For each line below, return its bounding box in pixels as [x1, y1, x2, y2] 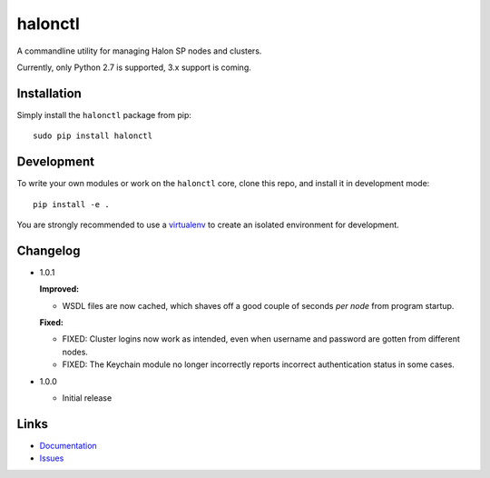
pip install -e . [33, 199, 110, 209]
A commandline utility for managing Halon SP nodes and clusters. [16, 45, 262, 56]
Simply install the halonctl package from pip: [16, 109, 192, 120]
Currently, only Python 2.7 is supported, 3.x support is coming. [16, 62, 251, 73]
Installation [16, 85, 82, 101]
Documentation [39, 440, 97, 451]
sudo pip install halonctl [33, 131, 153, 141]
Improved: [39, 284, 80, 294]
